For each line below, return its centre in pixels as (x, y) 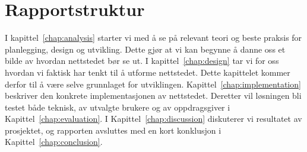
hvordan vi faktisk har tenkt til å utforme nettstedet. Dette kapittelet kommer (148, 72)
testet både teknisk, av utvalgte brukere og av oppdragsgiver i (118, 107)
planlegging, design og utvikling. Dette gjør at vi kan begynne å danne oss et (145, 49)
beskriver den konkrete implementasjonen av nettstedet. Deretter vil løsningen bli (153, 96)
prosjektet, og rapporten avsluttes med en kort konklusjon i (113, 130)
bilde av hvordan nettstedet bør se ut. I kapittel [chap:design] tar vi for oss (142, 61)
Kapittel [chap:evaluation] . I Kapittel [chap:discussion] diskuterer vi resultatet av (153, 119)
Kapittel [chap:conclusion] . (54, 142)
